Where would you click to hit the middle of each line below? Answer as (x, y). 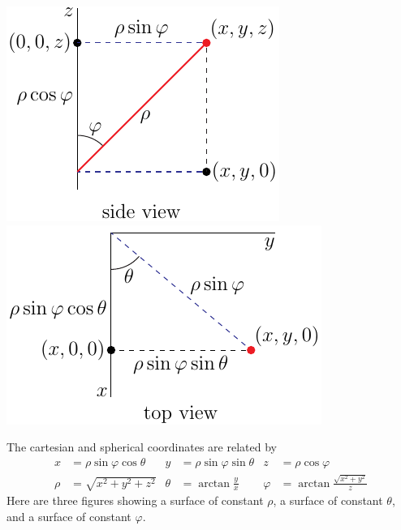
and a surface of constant (69, 516)
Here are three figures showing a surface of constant (135, 500)
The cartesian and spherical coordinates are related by (142, 447)
